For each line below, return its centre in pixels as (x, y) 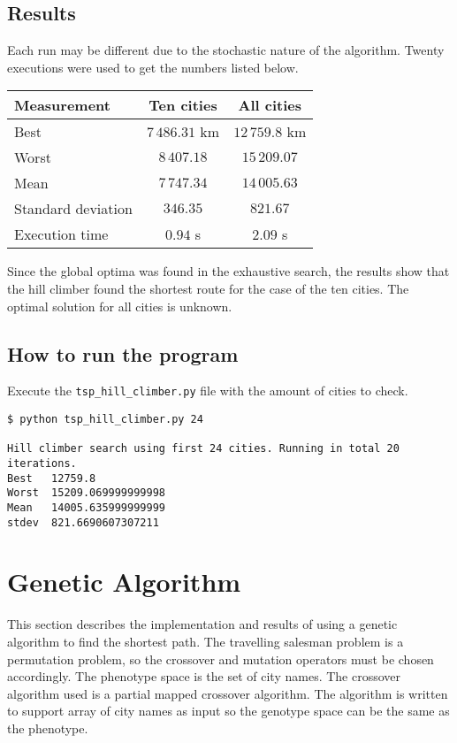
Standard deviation (73, 209)
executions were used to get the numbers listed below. (153, 67)
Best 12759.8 (52, 478)
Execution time (61, 234)
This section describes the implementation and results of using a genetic (202, 624)
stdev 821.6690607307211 (83, 522)
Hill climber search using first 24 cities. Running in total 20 (203, 449)
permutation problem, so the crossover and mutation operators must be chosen (221, 659)
